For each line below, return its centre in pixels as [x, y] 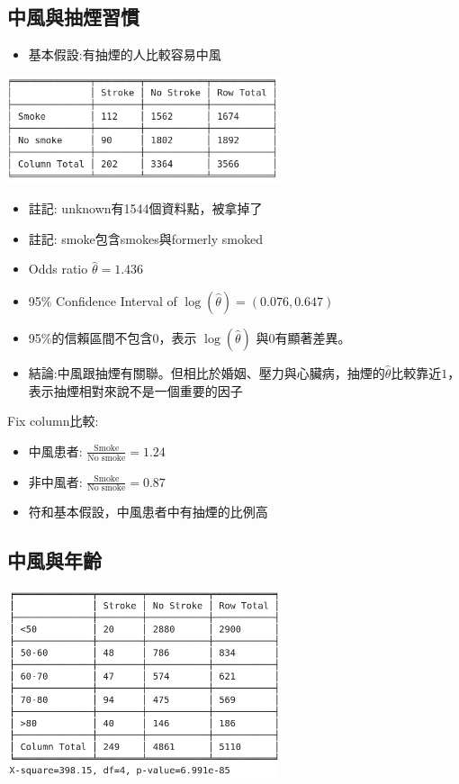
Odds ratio [58, 269]
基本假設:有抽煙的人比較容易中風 [125, 54]
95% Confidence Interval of [103, 300]
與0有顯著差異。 [303, 337]
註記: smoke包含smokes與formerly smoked [145, 238]
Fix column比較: [53, 421]
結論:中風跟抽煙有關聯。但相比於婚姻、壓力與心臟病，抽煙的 [207, 372]
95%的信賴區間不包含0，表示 [112, 337]
